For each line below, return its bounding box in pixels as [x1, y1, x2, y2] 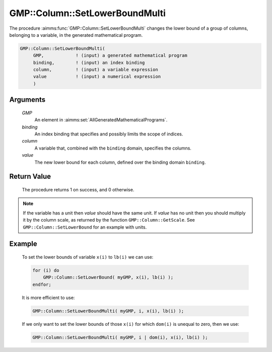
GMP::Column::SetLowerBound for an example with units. [23, 224, 147, 230]
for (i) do [32, 267, 59, 273]
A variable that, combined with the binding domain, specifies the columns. [34, 145, 191, 151]
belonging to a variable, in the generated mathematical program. [9, 32, 143, 38]
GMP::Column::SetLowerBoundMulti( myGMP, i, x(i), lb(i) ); [32, 308, 184, 314]
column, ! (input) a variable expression [33, 67, 158, 73]
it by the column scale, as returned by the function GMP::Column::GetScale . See [23, 217, 195, 223]
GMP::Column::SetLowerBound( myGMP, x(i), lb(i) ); [43, 274, 174, 280]
